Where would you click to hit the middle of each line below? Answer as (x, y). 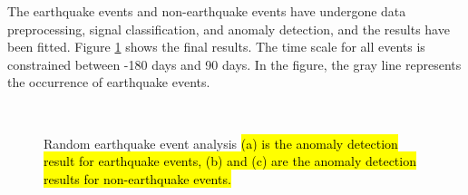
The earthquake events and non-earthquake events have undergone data (207, 11)
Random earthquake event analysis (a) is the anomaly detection (221, 143)
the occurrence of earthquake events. (109, 82)
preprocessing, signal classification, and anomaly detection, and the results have (229, 29)
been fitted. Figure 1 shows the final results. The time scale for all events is (216, 47)
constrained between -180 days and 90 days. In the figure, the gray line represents (234, 64)
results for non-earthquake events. (137, 178)
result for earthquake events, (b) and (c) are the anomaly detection (230, 161)
